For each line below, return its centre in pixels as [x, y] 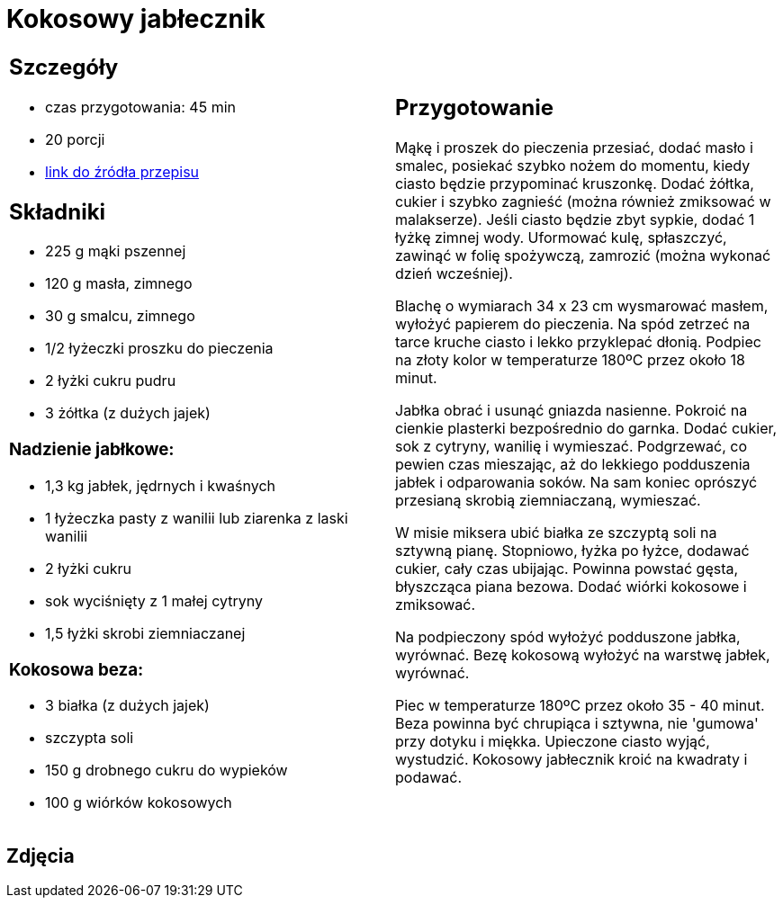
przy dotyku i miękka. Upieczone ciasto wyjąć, [553, 741]
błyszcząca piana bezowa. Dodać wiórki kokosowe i [571, 586]
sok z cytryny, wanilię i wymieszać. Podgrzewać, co [571, 446]
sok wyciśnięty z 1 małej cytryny [154, 600]
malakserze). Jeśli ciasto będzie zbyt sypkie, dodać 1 [575, 219]
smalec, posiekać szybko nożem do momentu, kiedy [573, 165]
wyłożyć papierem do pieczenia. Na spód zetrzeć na [573, 323]
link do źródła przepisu [122, 171]
